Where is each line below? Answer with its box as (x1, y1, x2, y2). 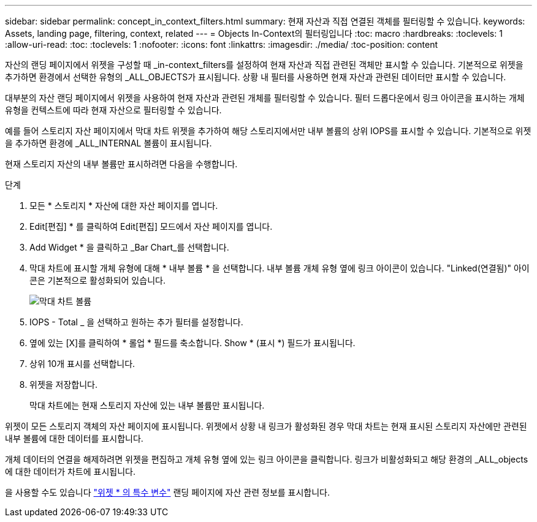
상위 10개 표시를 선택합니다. (29, 358, 135, 369)
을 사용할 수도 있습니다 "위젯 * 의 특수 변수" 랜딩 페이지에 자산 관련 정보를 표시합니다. (5, 487, 330, 497)
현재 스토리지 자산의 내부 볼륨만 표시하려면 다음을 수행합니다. (5, 159, 238, 169)
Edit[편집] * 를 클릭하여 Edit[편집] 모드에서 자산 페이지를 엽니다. (29, 221, 273, 232)
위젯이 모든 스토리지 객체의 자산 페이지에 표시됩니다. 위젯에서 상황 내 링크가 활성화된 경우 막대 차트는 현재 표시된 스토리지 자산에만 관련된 (5, 421, 527, 431)
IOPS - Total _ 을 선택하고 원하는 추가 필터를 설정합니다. (29, 317, 243, 327)
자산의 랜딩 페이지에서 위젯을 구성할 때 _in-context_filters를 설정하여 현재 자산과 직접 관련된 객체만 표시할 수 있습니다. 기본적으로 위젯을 (5, 59, 524, 70)
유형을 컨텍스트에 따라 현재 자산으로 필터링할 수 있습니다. (5, 105, 222, 115)
